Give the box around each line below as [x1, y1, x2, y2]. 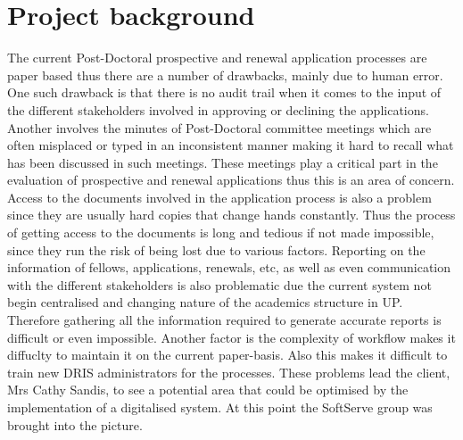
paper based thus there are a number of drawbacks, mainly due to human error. [7, 65, 443, 84]
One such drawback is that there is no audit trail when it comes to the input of [7, 83, 442, 102]
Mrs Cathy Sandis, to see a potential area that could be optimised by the [7, 380, 409, 399]
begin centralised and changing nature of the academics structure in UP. [7, 293, 403, 311]
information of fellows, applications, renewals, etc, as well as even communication [7, 258, 451, 277]
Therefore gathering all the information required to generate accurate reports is [7, 311, 442, 329]
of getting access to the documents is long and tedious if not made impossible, [7, 223, 434, 242]
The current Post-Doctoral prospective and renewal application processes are [7, 48, 427, 67]
